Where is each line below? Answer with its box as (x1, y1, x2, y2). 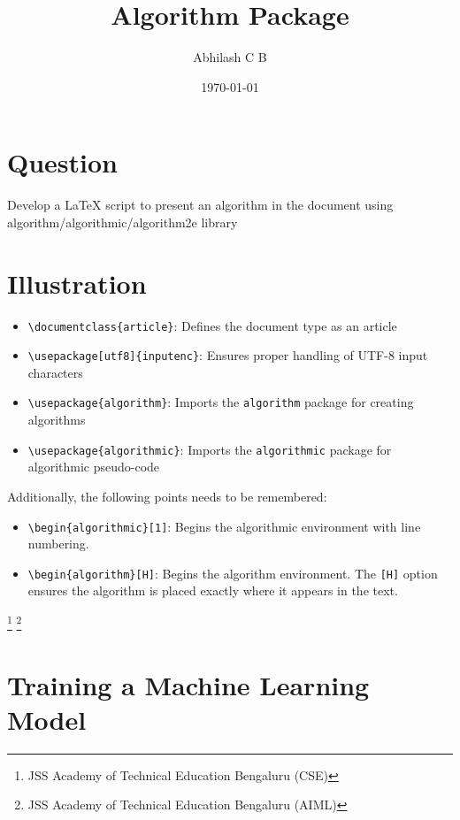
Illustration (7, 264, 147, 301)
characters (27, 363, 83, 381)
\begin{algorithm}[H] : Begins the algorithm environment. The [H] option (27, 563, 438, 582)
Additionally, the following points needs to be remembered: (7, 487, 327, 505)
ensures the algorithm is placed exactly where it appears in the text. (27, 581, 398, 600)
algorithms (27, 410, 86, 429)
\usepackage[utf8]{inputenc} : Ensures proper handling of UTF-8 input (27, 346, 428, 364)
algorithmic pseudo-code (27, 457, 160, 476)
